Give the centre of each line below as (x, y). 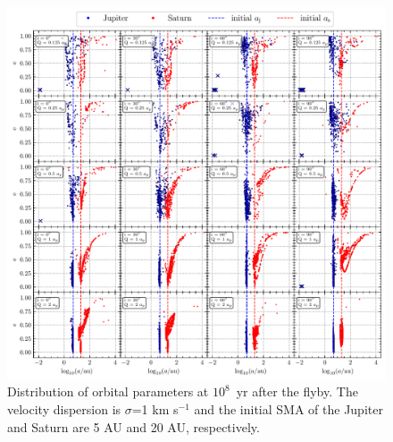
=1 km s (155, 408)
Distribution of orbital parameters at (108, 391)
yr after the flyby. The (297, 391)
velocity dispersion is (64, 408)
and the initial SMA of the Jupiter (288, 408)
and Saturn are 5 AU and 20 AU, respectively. (134, 426)
